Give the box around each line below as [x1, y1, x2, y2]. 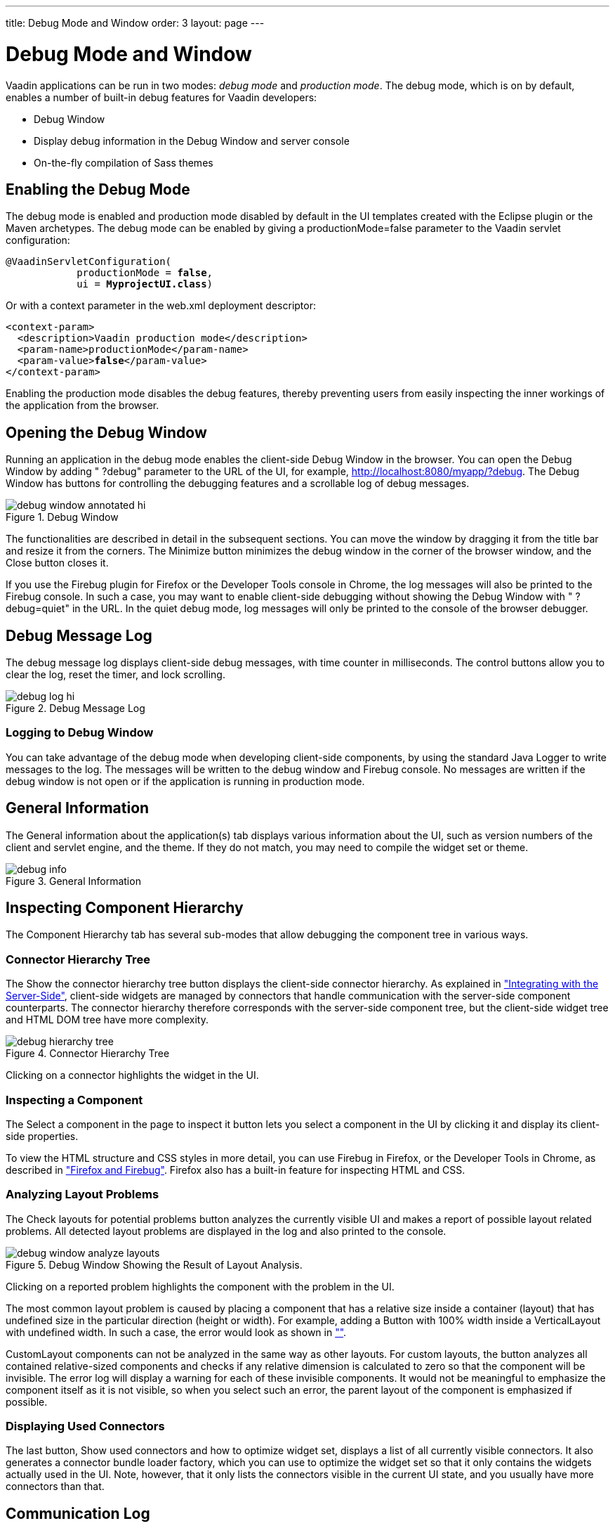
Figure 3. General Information [6, 874, 141, 887]
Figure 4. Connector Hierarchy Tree [6, 1047, 170, 1060]
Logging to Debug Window [6, 725, 154, 740]
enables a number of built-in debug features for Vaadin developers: [6, 91, 317, 103]
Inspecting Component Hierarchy [6, 899, 244, 917]
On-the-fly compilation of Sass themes [34, 156, 213, 169]
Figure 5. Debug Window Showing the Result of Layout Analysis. [6, 1258, 303, 1271]
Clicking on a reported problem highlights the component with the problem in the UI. [6, 1280, 395, 1293]
